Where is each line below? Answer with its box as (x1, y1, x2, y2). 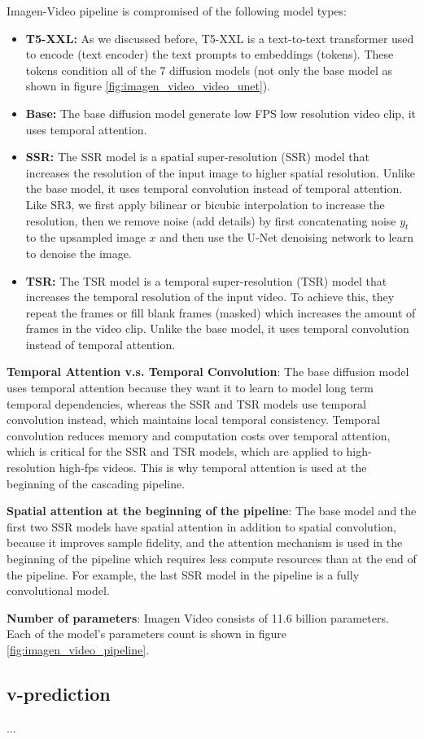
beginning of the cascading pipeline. (7, 474, 186, 492)
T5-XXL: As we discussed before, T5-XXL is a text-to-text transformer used (25, 29, 414, 46)
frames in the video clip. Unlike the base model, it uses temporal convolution (25, 320, 409, 337)
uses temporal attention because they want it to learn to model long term (7, 379, 374, 396)
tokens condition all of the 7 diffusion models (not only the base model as (25, 61, 393, 78)
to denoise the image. (25, 244, 132, 261)
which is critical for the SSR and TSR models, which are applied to (7, 443, 343, 460)
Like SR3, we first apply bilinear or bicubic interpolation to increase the (25, 195, 385, 212)
